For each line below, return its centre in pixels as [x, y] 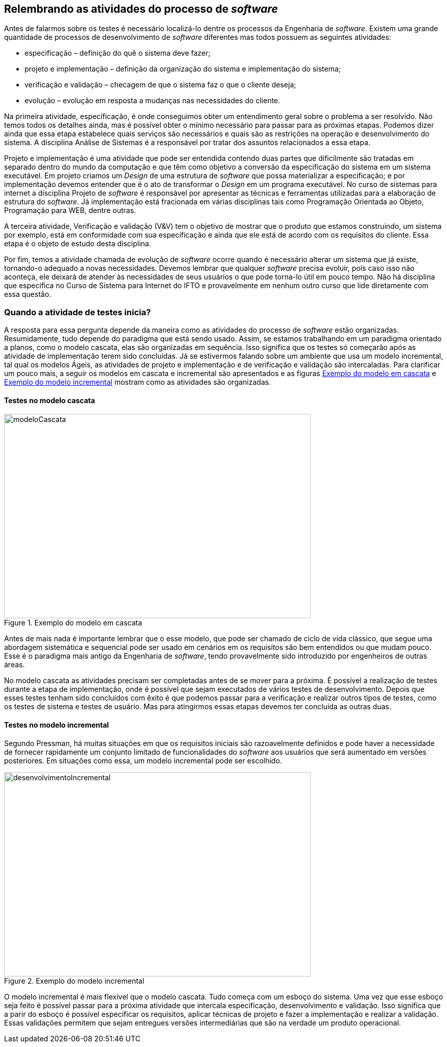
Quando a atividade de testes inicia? [78, 312]
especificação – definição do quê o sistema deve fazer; [117, 53]
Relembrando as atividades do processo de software [141, 9]
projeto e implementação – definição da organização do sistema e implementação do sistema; [183, 69]
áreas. [15, 665]
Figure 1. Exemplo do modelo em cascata [73, 623]
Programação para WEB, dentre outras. [70, 211]
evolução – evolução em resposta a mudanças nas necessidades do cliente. [152, 101]
